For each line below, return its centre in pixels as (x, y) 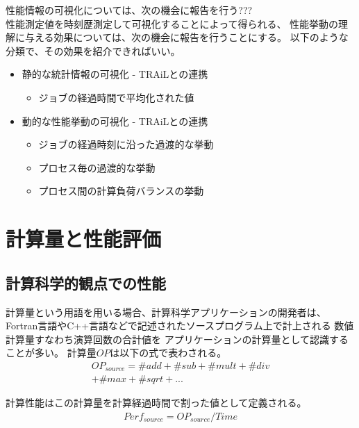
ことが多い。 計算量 (51, 353)
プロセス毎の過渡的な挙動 (97, 167)
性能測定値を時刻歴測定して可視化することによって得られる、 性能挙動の (172, 23)
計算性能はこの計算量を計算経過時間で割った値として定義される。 (156, 403)
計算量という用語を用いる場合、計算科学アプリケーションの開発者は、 (166, 312)
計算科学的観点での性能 (86, 282)
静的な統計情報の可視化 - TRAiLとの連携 (115, 74)
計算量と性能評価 (84, 239)
